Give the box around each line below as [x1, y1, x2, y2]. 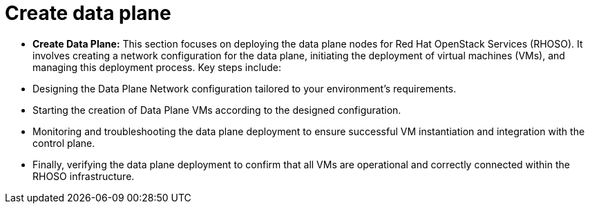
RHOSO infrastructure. [32, 170, 135, 182]
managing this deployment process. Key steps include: [32, 61, 281, 73]
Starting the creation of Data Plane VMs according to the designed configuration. [32, 103, 401, 116]
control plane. [32, 137, 95, 149]
